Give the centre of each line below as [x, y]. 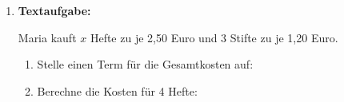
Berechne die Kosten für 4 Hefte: [117, 90]
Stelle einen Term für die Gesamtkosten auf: [145, 64]
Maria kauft [47, 37]
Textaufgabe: [54, 10]
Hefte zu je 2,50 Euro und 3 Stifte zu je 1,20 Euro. [214, 37]
